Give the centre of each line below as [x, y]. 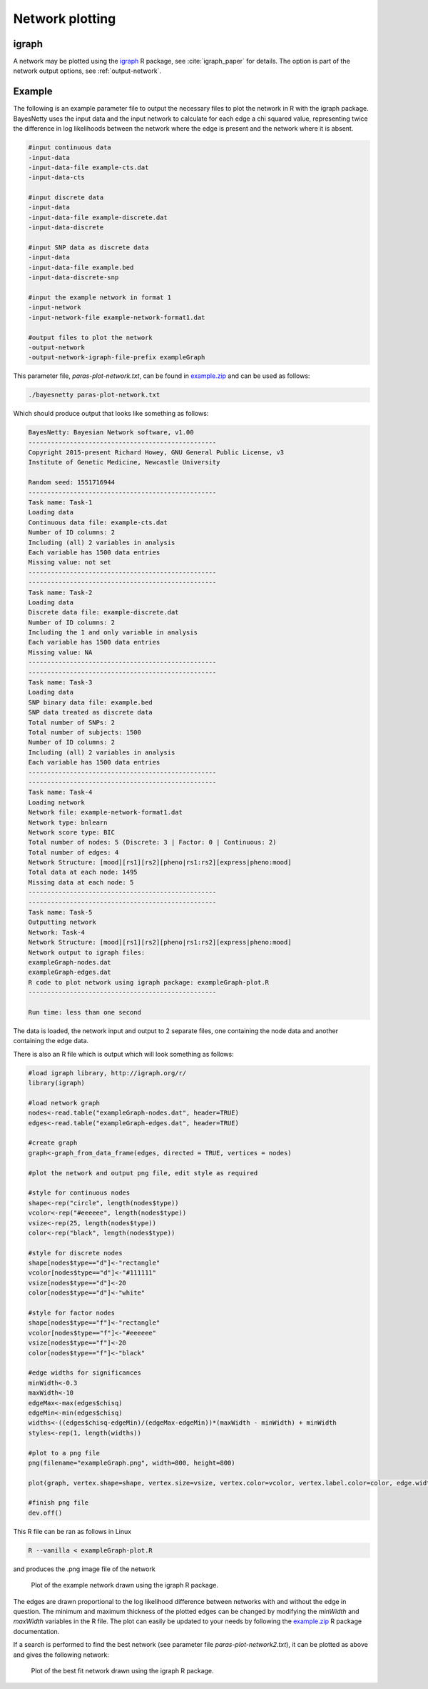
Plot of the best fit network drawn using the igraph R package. [122, 1670]
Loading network [57, 802]
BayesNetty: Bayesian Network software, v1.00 [111, 433]
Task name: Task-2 [60, 592]
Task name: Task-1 [60, 503]
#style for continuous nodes [79, 1193]
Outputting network [62, 922]
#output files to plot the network [90, 337]
